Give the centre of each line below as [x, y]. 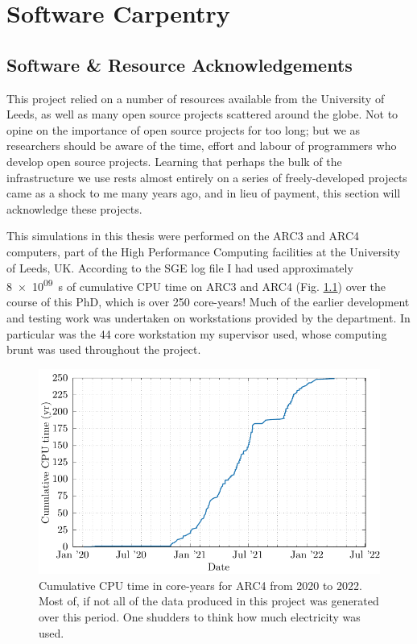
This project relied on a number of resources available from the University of [196, 98]
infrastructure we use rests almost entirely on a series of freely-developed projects [207, 177]
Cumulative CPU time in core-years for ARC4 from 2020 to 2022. [200, 585]
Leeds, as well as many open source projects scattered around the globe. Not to [202, 114]
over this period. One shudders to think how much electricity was [200, 616]
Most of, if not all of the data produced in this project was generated [209, 601]
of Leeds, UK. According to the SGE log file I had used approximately [180, 267]
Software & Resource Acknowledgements [180, 64]
